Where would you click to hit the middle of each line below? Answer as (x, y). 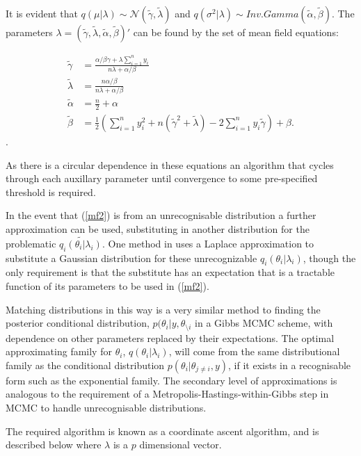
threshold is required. (51, 192)
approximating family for (59, 351)
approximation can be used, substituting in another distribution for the (158, 228)
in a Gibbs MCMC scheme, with (264, 323)
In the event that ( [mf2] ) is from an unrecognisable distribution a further (161, 215)
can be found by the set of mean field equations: (236, 32)
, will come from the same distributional (254, 351)
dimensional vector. (180, 445)
